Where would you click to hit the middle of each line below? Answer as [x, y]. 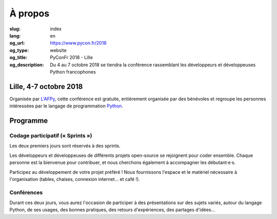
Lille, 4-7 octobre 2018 [46, 87]
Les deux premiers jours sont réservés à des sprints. [65, 146]
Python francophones [73, 71]
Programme [29, 121]
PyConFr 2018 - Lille [72, 58]
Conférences [26, 192]
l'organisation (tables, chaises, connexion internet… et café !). [75, 179]
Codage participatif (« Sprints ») [51, 135]
